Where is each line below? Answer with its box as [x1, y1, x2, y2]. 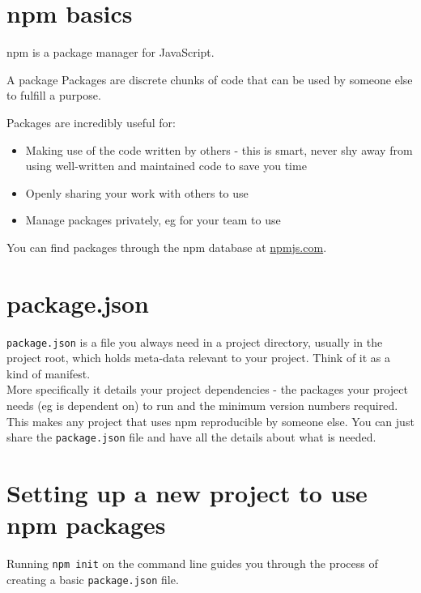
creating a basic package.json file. [6, 570, 179, 587]
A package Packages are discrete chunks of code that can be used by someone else [6, 70, 413, 87]
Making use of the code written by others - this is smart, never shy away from [25, 141, 413, 158]
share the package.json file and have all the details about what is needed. [6, 429, 376, 446]
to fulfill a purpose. [6, 87, 101, 104]
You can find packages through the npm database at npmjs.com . [6, 238, 327, 255]
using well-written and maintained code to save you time [25, 157, 307, 174]
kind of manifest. [6, 365, 91, 382]
